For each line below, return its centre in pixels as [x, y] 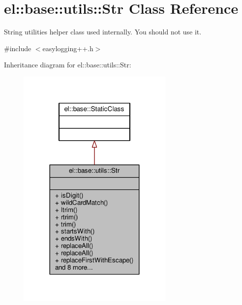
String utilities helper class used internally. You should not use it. [103, 32]
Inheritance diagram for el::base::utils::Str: [68, 65]
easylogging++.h [68, 48]
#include [18, 48]
